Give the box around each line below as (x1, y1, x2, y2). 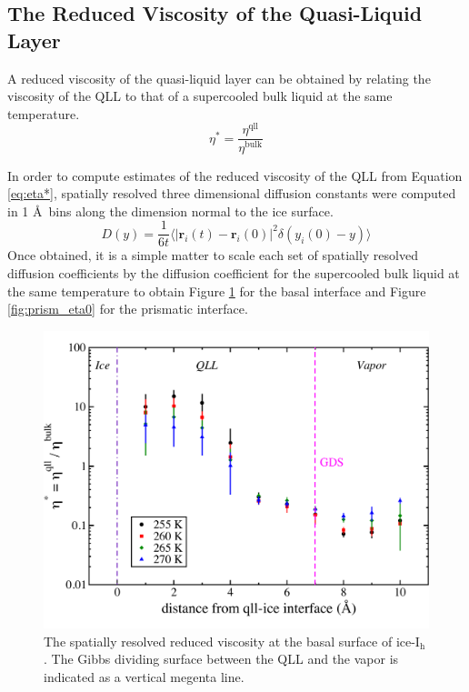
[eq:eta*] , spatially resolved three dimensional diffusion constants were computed (7, 184, 456, 203)
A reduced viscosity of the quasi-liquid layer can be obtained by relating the (7, 68, 431, 87)
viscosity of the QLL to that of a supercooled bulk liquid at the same (7, 86, 393, 105)
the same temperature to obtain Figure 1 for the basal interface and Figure (7, 281, 426, 300)
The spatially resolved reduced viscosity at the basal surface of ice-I (44, 631, 420, 650)
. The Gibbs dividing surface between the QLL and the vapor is (44, 649, 399, 668)
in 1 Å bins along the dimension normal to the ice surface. (7, 201, 334, 220)
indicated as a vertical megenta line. (44, 667, 244, 687)
